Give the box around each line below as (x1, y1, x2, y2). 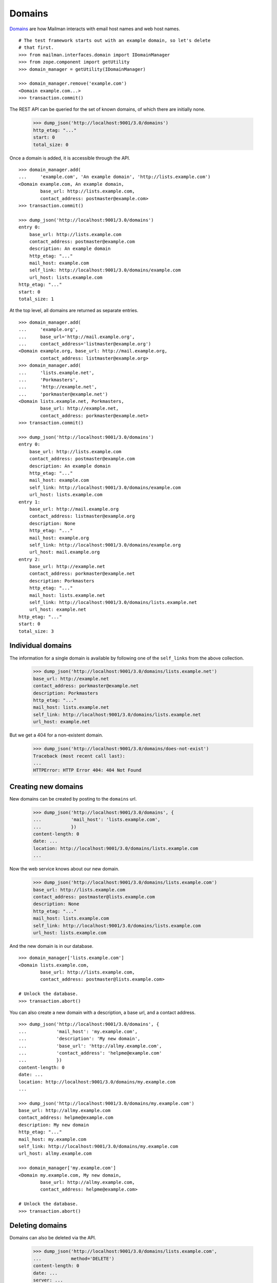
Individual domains (9, 641, 72, 650)
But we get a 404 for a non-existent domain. (9, 732, 104, 738)
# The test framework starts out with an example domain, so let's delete (18, 37, 211, 43)
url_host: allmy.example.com (18, 1151, 92, 1157)
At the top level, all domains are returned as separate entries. (9, 307, 138, 314)
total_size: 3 (18, 628, 54, 634)
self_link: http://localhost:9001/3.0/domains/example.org (29, 542, 181, 548)
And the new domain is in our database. (9, 943, 93, 949)
